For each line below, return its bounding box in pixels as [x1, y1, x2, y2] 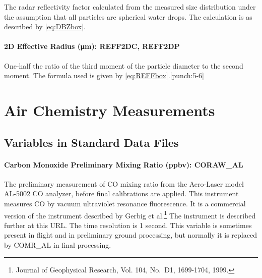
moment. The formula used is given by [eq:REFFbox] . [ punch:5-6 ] [4, 70, 204, 81]
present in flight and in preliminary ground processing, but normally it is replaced [4, 230, 257, 240]
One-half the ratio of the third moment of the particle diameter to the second [4, 60, 243, 71]
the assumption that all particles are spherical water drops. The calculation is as [4, 11, 252, 22]
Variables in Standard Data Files [4, 134, 179, 150]
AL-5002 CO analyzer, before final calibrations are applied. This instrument [4, 188, 239, 199]
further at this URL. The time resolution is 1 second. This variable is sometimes [4, 219, 252, 230]
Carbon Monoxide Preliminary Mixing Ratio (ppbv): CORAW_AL [4, 159, 243, 170]
